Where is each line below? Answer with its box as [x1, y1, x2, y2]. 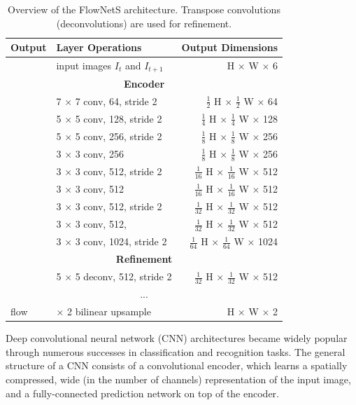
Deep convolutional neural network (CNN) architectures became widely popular [6, 331, 348, 345]
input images [56, 58, 112, 73]
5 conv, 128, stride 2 [75, 111, 162, 125]
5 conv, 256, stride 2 [75, 128, 162, 143]
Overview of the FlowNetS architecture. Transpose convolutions [8, 2, 280, 16]
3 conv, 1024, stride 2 [75, 234, 167, 249]
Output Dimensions [181, 40, 278, 55]
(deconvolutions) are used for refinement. [56, 15, 232, 30]
